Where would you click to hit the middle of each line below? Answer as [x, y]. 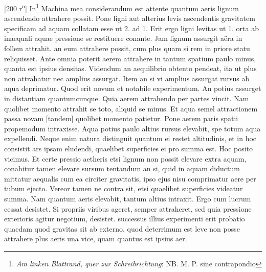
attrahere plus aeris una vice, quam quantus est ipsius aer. [96, 239]
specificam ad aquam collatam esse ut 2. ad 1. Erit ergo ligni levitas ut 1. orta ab [131, 28]
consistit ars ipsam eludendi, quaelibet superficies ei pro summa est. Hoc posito [129, 148]
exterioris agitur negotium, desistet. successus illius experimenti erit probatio [125, 219]
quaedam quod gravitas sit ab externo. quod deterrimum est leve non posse [122, 228]
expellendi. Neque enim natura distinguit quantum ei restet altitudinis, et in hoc [130, 138]
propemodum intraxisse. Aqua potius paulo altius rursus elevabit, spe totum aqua [132, 128]
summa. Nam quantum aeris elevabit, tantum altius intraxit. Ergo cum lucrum [128, 198]
